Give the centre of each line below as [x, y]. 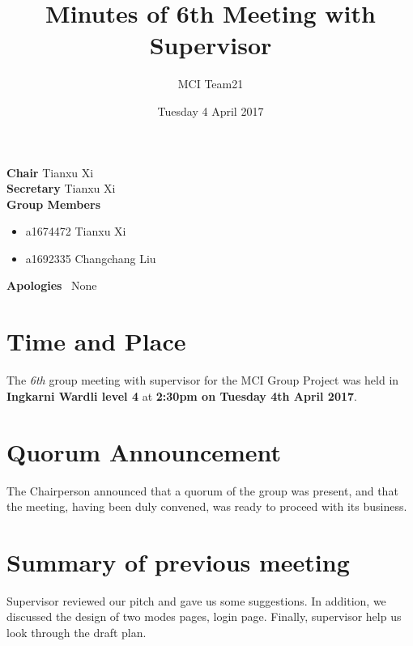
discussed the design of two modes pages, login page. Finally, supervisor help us [204, 616]
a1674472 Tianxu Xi [76, 231]
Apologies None [52, 285]
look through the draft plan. [77, 632]
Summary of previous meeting [178, 561]
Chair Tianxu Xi [50, 172]
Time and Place [96, 341]
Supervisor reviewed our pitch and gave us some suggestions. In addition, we [196, 600]
